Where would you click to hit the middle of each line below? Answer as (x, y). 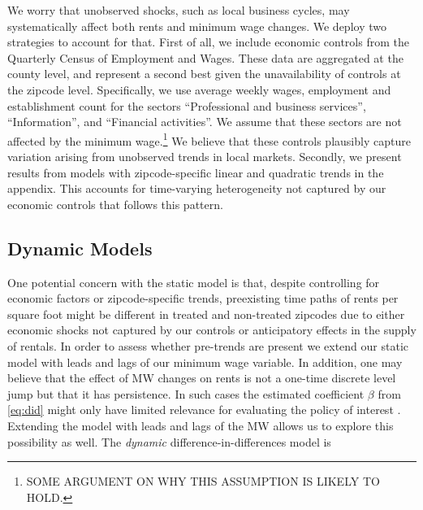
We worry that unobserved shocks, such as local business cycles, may (179, 10)
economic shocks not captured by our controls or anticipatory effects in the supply (212, 330)
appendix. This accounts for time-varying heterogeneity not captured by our (197, 188)
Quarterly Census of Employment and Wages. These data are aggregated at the (205, 57)
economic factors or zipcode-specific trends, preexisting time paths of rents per (203, 298)
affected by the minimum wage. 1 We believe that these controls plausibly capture (209, 139)
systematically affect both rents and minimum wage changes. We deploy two (197, 26)
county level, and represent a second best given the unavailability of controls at (204, 74)
